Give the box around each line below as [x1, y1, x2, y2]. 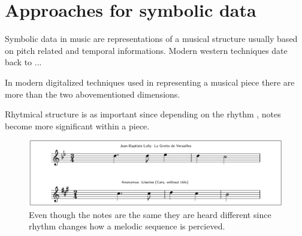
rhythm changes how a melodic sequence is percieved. [29, 220, 225, 232]
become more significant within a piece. [5, 119, 150, 132]
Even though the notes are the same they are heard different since [29, 208, 271, 220]
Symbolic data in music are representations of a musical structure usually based [5, 32, 298, 45]
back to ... [5, 56, 42, 68]
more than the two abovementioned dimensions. [5, 87, 180, 100]
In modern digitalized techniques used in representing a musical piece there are [5, 75, 295, 88]
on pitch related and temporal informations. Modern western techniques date [5, 44, 288, 56]
